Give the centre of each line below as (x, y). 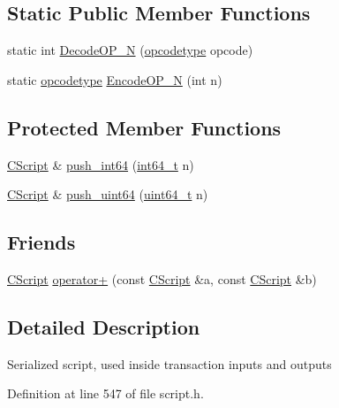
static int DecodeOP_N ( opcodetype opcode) (130, 50)
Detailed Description (104, 326)
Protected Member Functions (144, 127)
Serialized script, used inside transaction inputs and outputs (169, 363)
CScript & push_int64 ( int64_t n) (101, 164)
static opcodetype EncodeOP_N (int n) (115, 79)
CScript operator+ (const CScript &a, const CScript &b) (162, 278)
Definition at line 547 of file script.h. (105, 393)
